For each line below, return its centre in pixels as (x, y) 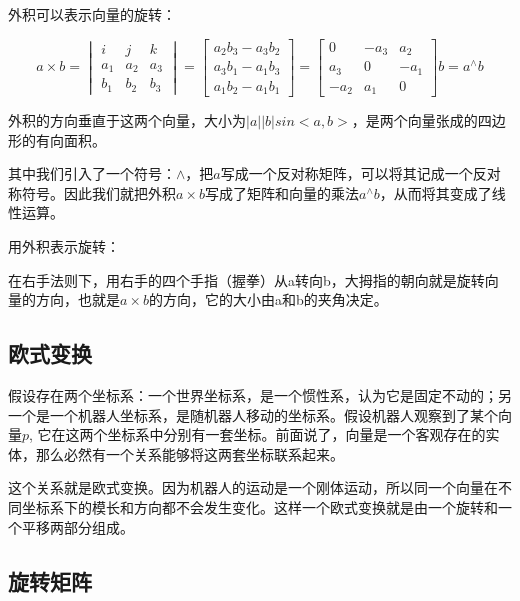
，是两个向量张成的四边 (428, 120)
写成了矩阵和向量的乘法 (281, 192)
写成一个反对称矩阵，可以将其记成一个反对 (360, 173)
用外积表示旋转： (64, 246)
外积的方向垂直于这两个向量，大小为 (127, 120)
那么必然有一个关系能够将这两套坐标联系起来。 (189, 453)
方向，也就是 (77, 299)
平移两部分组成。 (77, 526)
